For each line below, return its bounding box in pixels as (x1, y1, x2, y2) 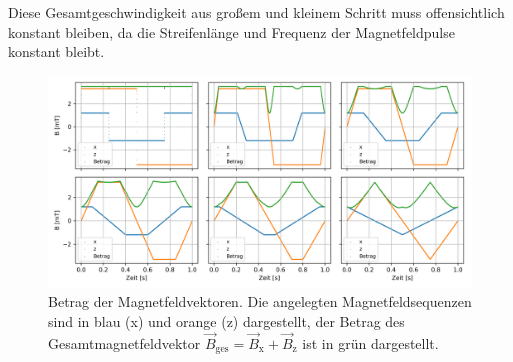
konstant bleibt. (8, 41, 105, 62)
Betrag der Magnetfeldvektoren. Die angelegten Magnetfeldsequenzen (48, 291, 472, 312)
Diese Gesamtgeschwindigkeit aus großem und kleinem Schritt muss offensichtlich (8, 2, 505, 22)
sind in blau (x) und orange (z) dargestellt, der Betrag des (48, 310, 405, 331)
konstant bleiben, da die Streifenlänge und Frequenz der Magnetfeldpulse (8, 21, 455, 42)
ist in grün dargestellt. (302, 332, 439, 353)
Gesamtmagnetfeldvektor (48, 332, 201, 353)
